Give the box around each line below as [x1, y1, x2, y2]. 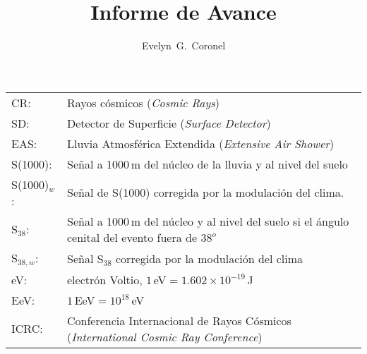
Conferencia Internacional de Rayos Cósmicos [67, 312, 291, 329]
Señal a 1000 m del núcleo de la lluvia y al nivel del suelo [67, 155, 348, 172]
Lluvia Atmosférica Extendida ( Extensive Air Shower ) [67, 135, 335, 152]
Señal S [67, 250, 104, 267]
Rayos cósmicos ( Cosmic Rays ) [67, 94, 219, 111]
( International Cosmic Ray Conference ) [67, 328, 263, 345]
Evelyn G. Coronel [141, 38, 226, 53]
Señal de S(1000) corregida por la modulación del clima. [67, 184, 344, 201]
